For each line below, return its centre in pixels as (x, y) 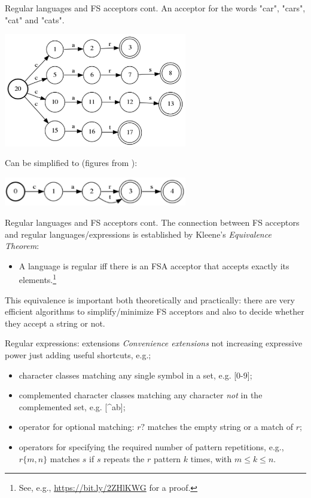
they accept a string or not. (55, 323)
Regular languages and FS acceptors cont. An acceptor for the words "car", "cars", (155, 8)
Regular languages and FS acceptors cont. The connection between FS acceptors (152, 222)
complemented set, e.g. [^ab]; (72, 406)
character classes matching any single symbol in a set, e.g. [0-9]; (135, 375)
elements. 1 (38, 279)
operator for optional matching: (77, 427)
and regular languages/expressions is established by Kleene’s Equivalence (138, 234)
